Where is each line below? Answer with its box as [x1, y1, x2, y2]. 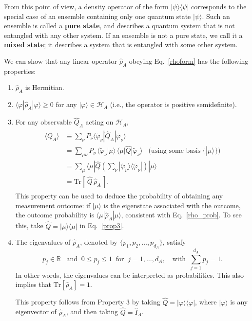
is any [230, 297, 248, 307]
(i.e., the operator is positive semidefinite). [110, 99, 237, 109]
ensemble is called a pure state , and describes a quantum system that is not [4, 20, 235, 31]
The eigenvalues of [15, 237, 71, 247]
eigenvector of [15, 306, 57, 317]
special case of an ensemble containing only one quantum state [4, 11, 191, 21]
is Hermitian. [25, 82, 64, 92]
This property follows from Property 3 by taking [15, 297, 160, 307]
